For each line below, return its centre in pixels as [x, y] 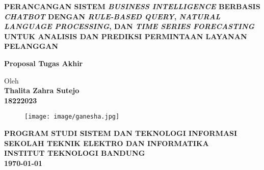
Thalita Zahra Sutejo [42, 90]
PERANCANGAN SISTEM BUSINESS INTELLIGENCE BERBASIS [132, 6]
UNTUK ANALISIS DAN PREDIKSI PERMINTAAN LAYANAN [126, 36]
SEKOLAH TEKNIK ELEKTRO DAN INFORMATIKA [107, 143]
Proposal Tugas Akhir [44, 63]
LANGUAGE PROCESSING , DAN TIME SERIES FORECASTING [129, 26]
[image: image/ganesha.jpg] [72, 117]
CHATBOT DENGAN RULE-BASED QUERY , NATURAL [112, 16]
